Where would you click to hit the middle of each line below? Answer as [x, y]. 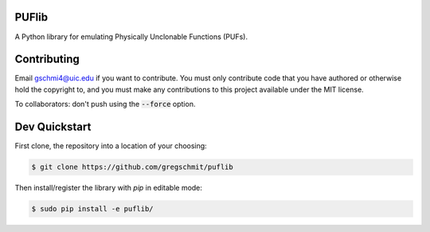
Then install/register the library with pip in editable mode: [109, 188]
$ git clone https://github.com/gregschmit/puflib [133, 167]
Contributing [47, 59]
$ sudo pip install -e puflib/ [93, 209]
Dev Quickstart [53, 127]
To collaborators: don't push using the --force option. [105, 104]
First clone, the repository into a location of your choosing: [111, 146]
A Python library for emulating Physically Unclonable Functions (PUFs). [131, 37]
